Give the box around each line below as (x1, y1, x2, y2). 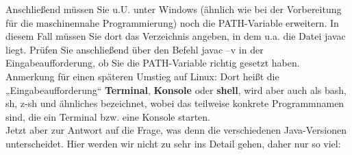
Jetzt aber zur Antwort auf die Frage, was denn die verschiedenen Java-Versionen (5, 123, 347, 137)
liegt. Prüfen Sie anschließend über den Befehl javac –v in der (5, 42, 264, 56)
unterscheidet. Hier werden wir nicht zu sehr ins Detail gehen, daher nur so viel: (5, 136, 341, 150)
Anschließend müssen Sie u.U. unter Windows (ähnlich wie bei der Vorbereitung (5, 2, 342, 16)
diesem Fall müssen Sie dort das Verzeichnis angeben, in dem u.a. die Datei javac (5, 29, 346, 43)
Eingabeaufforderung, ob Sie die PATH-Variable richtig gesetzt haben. (5, 56, 300, 70)
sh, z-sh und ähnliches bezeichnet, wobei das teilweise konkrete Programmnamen (5, 96, 344, 110)
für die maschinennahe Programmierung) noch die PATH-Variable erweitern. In (5, 15, 339, 29)
